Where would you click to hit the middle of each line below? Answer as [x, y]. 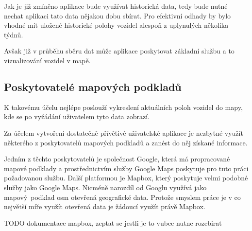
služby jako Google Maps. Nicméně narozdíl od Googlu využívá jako [105, 187]
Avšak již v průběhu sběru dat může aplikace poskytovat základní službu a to [119, 51]
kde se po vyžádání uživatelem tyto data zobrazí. [77, 116]
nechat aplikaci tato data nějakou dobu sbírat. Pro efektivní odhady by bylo [118, 15]
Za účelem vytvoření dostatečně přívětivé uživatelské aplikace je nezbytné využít [124, 133]
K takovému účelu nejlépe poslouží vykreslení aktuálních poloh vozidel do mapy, [123, 107]
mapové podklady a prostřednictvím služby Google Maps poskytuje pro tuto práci [126, 168]
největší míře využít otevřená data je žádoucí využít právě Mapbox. [105, 206]
